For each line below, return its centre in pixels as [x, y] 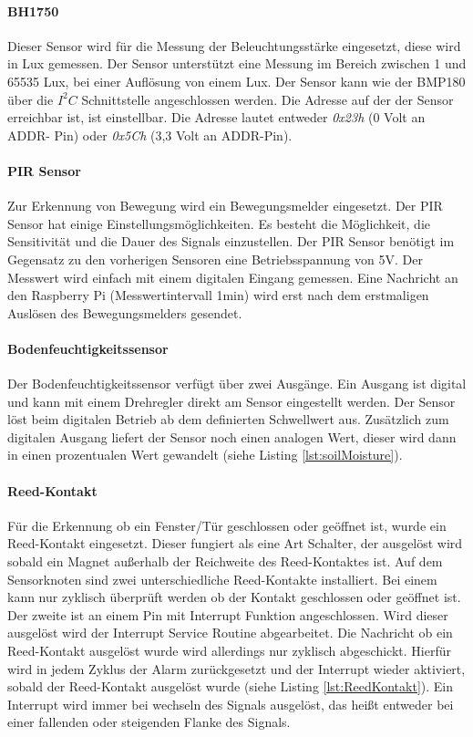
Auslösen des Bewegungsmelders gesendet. [125, 312]
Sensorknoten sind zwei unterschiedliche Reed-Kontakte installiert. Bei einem [222, 579]
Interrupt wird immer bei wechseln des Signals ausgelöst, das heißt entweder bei [231, 704]
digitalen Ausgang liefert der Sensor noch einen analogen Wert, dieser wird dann [232, 436]
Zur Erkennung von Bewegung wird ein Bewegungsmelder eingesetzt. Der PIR [225, 206]
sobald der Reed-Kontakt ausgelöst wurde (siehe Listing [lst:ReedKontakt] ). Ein [231, 686]
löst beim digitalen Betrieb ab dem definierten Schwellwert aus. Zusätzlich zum [228, 419]
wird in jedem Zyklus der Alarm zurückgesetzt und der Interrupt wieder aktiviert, [236, 668]
